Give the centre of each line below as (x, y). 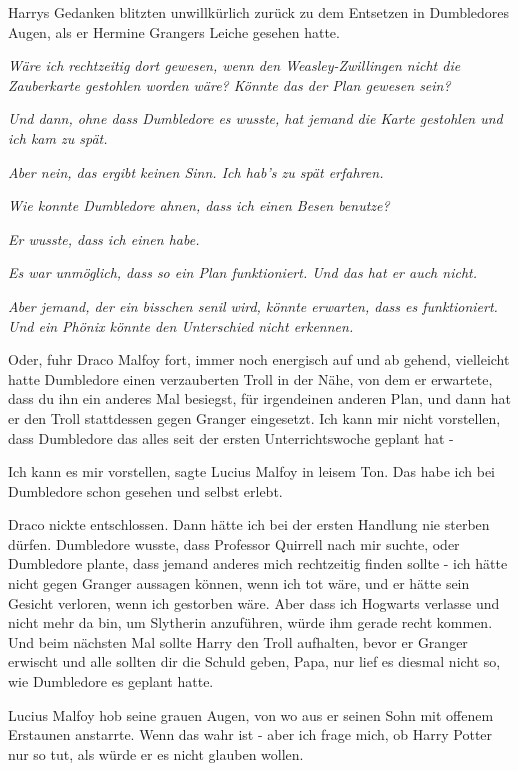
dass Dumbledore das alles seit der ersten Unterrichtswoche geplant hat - (231, 437)
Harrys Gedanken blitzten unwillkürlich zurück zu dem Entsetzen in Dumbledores (259, 12)
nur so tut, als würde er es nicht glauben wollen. (156, 753)
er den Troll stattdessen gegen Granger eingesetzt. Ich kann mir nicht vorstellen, (254, 417)
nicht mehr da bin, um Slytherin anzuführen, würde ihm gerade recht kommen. (250, 622)
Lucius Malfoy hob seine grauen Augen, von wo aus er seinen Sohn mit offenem (251, 714)
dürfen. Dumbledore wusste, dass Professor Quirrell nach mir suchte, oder (234, 543)
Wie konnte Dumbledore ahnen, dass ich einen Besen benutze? (199, 205)
